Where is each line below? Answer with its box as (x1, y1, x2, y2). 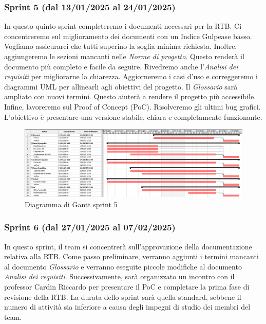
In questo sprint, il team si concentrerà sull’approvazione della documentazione (4, 241, 252, 251)
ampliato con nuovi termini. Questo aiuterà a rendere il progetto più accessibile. (4, 91, 256, 102)
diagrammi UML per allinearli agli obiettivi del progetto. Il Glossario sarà (4, 81, 238, 92)
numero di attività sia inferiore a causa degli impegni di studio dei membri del (4, 301, 251, 312)
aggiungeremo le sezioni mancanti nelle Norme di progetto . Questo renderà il (4, 51, 244, 61)
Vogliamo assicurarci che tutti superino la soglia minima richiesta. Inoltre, (4, 41, 237, 51)
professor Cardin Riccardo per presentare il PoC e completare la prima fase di (4, 281, 250, 292)
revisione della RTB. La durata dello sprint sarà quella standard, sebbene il (4, 291, 241, 302)
